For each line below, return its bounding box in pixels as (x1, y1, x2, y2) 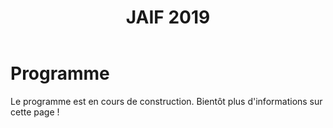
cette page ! (10, 106, 60, 118)
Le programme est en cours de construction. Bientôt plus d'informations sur (10, 95, 323, 107)
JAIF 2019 (125, 6, 211, 29)
